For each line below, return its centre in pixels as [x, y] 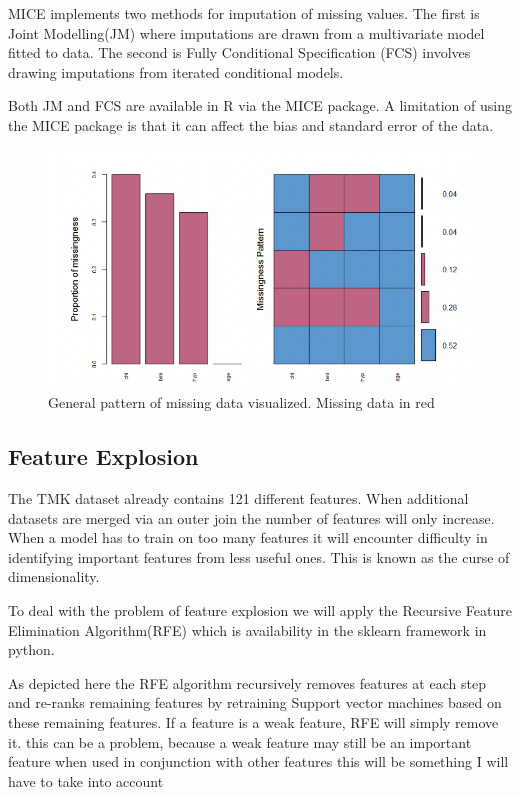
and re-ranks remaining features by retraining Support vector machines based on [255, 702]
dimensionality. [54, 576]
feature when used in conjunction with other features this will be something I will [258, 761]
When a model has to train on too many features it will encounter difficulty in [248, 537]
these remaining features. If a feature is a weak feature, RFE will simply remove [253, 721]
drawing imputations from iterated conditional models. [176, 71]
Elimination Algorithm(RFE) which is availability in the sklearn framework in [247, 629]
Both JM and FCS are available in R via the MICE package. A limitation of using [260, 105]
